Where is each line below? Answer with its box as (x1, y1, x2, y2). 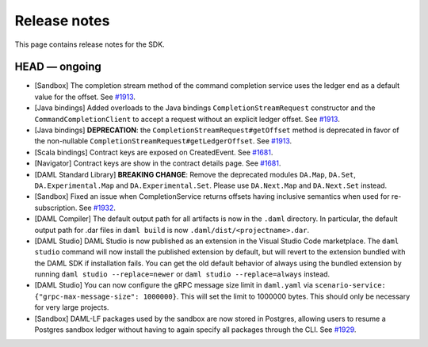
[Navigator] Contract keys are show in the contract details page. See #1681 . (34, 158, 281, 168)
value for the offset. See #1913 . (34, 92, 136, 101)
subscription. (34, 203, 78, 212)
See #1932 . (78, 203, 117, 212)
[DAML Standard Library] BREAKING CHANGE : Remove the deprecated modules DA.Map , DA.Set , (34, 170, 357, 179)
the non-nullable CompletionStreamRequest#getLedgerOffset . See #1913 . (34, 136, 292, 146)
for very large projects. (34, 303, 109, 312)
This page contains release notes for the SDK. (14, 40, 166, 49)
